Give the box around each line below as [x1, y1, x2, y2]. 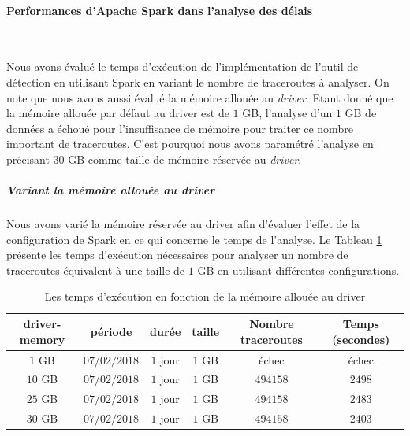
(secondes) [332, 331, 390, 347]
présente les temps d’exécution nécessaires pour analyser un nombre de [6, 246, 348, 263]
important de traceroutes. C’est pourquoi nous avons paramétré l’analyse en [6, 135, 374, 152]
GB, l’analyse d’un [242, 105, 333, 121]
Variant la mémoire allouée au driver [6, 182, 215, 198]
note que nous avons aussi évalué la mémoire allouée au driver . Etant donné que [6, 89, 393, 105]
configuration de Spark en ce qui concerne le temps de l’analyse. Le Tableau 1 [6, 231, 382, 247]
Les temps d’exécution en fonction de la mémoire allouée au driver [44, 288, 366, 305]
